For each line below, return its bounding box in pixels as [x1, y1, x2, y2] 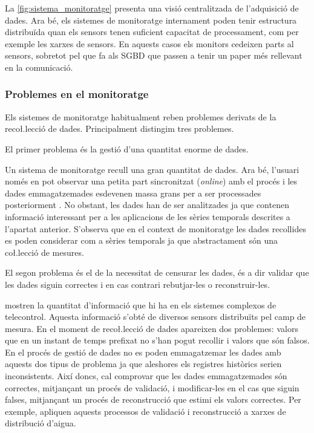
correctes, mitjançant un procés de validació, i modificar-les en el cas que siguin [5, 381, 299, 394]
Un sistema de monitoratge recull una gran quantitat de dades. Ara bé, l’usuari [5, 163, 299, 175]
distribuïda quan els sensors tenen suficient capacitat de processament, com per [5, 25, 299, 38]
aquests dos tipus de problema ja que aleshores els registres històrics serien [5, 357, 282, 370]
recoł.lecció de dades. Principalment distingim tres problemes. [5, 122, 234, 135]
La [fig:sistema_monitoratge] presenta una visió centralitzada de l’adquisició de [5, 2, 299, 14]
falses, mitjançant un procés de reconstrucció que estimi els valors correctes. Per [5, 393, 301, 406]
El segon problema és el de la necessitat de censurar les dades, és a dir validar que [5, 266, 309, 279]
